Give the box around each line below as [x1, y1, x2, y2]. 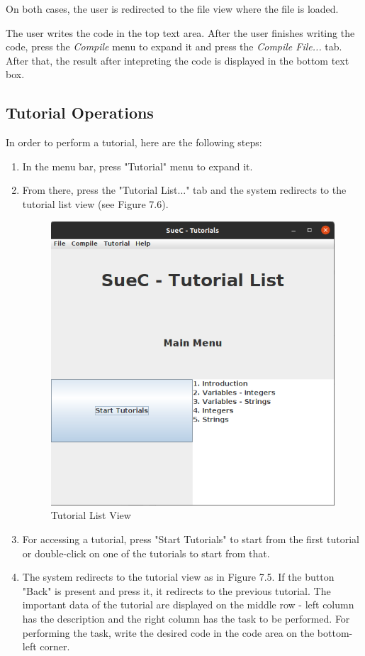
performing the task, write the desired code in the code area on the [22, 625, 315, 640]
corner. [40, 639, 70, 654]
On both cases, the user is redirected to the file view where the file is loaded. [6, 1, 339, 16]
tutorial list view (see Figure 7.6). [22, 196, 169, 211]
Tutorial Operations [6, 102, 154, 124]
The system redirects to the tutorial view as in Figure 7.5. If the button [22, 569, 335, 584]
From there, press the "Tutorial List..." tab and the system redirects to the [22, 182, 347, 197]
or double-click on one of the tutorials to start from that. [22, 545, 270, 560]
